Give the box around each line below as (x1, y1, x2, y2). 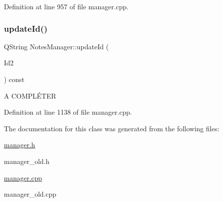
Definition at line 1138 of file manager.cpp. (4, 107, 132, 117)
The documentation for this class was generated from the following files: (4, 123, 220, 133)
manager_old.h (4, 156, 50, 166)
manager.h (4, 140, 35, 150)
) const (4, 74, 25, 84)
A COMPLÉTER (4, 90, 56, 101)
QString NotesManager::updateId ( (4, 41, 109, 51)
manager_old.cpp (4, 189, 57, 199)
